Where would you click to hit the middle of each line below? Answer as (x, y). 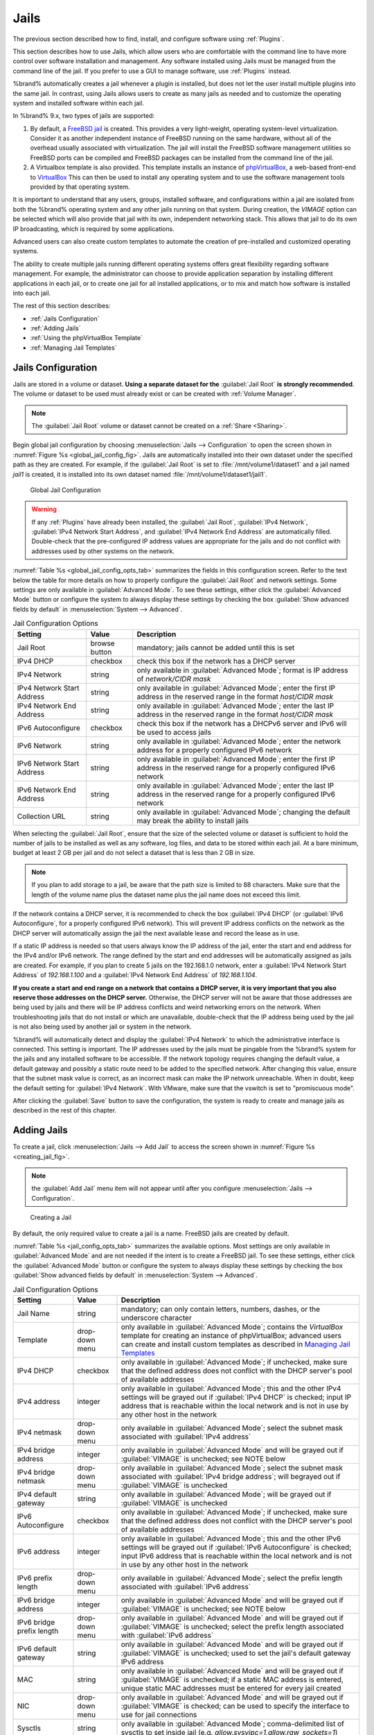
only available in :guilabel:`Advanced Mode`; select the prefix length (232, 1577)
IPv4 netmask (39, 1432)
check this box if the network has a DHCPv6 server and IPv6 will (242, 723)
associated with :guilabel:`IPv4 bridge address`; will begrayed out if (231, 1476)
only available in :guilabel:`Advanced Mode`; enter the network (239, 741)
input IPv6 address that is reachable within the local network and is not (237, 1556)
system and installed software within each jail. (79, 103)
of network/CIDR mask (174, 679)
